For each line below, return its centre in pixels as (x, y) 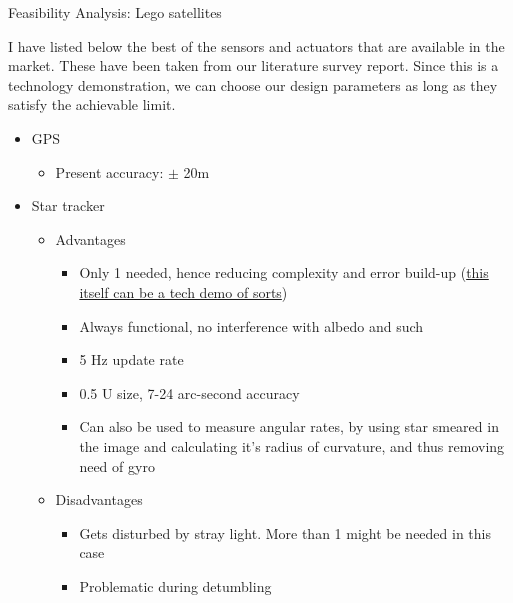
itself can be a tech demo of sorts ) (183, 291)
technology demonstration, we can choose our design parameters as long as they (253, 84)
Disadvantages (99, 499)
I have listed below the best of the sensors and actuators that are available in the (256, 45)
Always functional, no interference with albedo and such (251, 325)
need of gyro (117, 465)
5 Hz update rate (131, 359)
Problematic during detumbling (175, 585)
